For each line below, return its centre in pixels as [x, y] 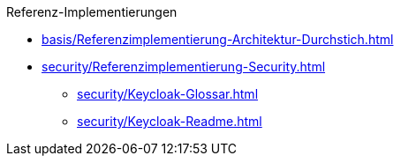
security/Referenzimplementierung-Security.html [184, 67]
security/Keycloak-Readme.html [170, 121]
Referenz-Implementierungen [92, 12]
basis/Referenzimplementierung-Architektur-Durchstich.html [218, 39]
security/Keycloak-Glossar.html [168, 94]
